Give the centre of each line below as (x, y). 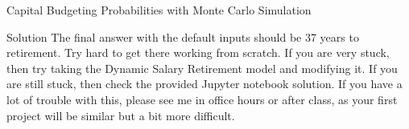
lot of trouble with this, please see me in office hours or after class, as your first (202, 99)
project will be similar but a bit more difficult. (121, 115)
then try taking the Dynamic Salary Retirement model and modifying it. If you (202, 68)
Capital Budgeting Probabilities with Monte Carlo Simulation (159, 10)
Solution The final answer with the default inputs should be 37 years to (183, 36)
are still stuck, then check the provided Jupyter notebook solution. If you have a (204, 84)
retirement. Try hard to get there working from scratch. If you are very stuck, (198, 52)
